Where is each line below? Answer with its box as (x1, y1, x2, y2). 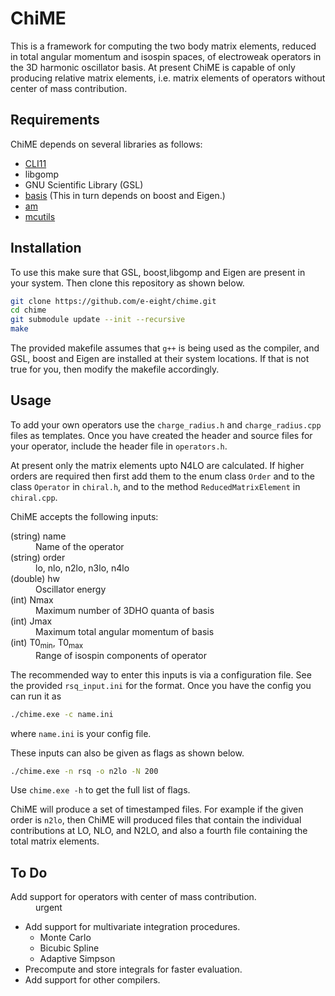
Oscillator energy (35, 583, 107, 595)
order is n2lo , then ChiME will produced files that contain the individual (10, 814, 302, 826)
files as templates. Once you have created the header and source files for (10, 429, 313, 441)
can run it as (10, 690, 62, 702)
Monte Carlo (39, 932, 92, 944)
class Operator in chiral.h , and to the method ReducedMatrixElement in (10, 480, 301, 492)
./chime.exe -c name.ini (10, 709, 114, 719)
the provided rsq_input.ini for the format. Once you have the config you (10, 679, 312, 691)
